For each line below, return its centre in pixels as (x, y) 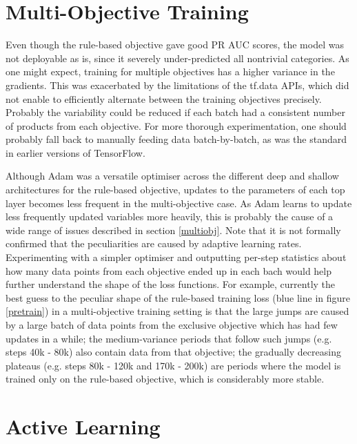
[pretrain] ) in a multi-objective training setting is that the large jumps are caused (177, 311)
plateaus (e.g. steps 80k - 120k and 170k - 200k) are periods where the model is (173, 365)
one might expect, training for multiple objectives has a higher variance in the (170, 71)
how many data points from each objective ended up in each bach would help (169, 270)
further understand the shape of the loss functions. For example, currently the (171, 284)
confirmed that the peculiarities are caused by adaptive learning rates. (154, 243)
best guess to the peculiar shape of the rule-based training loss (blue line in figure (178, 297)
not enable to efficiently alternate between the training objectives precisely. (164, 98)
